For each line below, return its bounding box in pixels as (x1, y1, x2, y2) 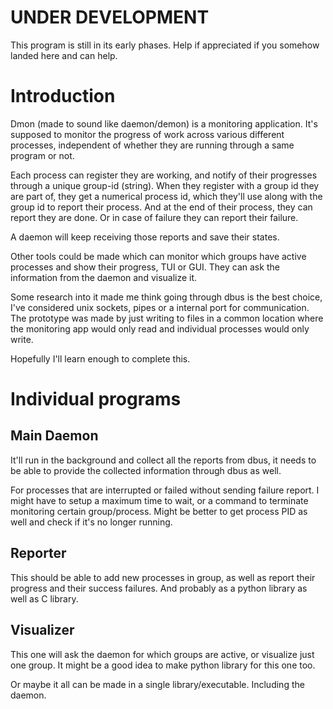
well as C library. (10, 592, 79, 605)
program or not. (10, 149, 75, 161)
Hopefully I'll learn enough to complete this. (10, 352, 191, 365)
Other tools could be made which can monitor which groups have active (10, 250, 307, 262)
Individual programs (10, 388, 182, 411)
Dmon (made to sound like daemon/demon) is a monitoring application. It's (10, 117, 318, 130)
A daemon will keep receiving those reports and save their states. (10, 231, 280, 243)
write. (10, 333, 34, 345)
